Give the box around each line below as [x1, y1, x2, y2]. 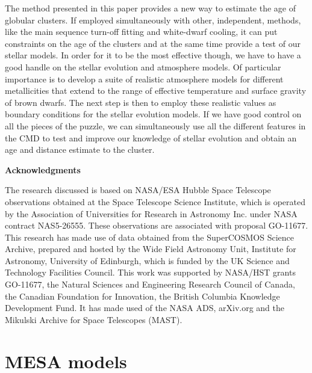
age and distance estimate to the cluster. [5, 143, 155, 156]
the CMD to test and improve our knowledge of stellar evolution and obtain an [5, 131, 297, 144]
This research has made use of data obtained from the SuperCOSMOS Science [5, 230, 294, 243]
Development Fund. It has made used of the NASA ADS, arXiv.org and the [5, 301, 285, 314]
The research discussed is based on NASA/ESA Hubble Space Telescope [5, 183, 271, 196]
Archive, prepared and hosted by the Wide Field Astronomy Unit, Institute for [5, 242, 296, 255]
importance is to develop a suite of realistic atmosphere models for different [5, 72, 284, 85]
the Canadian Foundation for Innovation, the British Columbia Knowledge [5, 289, 280, 302]
